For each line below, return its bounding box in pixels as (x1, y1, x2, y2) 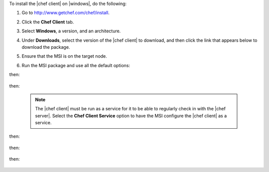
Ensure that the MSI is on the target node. (21, 53, 107, 59)
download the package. (21, 44, 70, 50)
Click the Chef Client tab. (21, 19, 74, 25)
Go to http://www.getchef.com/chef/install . (21, 10, 110, 16)
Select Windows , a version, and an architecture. (21, 28, 121, 34)
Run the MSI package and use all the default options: (21, 62, 131, 68)
